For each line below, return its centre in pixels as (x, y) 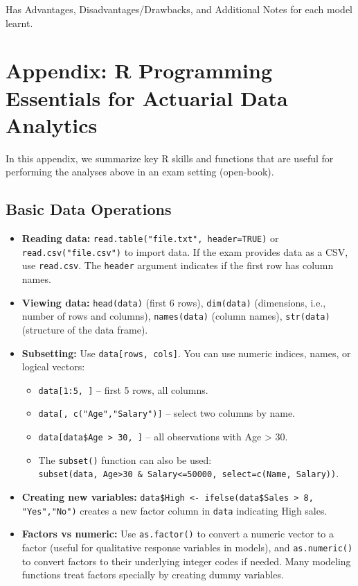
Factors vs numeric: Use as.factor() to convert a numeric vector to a (178, 534)
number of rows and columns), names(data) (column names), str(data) (176, 316)
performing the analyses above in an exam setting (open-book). (140, 172)
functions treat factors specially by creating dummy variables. (153, 575)
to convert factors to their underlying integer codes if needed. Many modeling (186, 561)
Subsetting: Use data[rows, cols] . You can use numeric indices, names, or (186, 353)
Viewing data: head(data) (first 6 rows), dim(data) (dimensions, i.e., (174, 302)
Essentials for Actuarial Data (147, 97)
